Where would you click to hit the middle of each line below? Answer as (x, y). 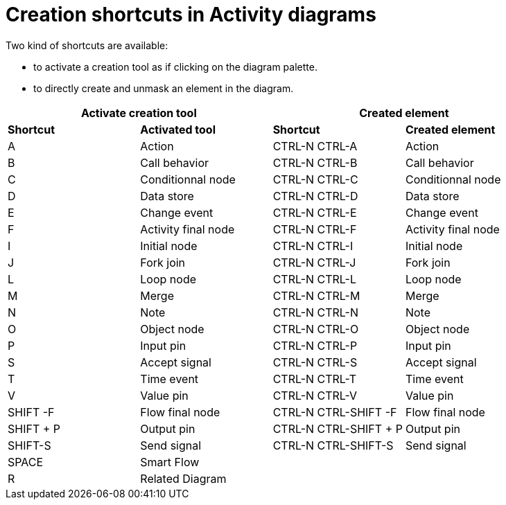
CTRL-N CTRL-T (315, 379)
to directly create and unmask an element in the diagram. (164, 88)
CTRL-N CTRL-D (315, 196)
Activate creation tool (139, 113)
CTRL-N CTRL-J (314, 262)
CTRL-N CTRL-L (314, 279)
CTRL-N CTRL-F (315, 229)
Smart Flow (170, 462)
